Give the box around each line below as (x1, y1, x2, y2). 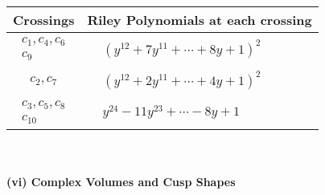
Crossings (13, 10, 75, 29)
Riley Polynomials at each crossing (87, 10, 312, 29)
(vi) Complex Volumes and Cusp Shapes (6, 173, 236, 190)
